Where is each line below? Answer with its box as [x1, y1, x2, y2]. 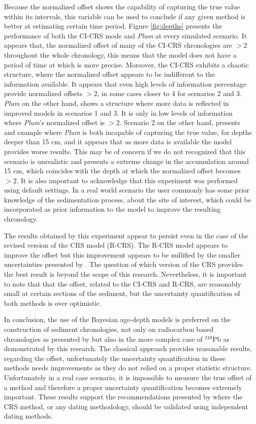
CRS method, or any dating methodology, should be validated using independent [4, 401, 248, 411]
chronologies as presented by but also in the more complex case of [4, 333, 203, 344]
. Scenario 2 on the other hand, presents [119, 117, 240, 128]
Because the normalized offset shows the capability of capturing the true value [4, 1, 240, 11]
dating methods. [4, 411, 53, 421]
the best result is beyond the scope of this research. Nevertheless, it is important [4, 269, 247, 279]
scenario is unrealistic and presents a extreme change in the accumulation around [4, 156, 249, 166]
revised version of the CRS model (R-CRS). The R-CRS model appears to [4, 240, 228, 250]
